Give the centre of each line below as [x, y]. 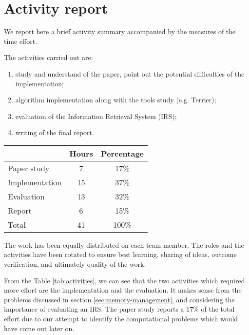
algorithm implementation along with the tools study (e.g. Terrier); [116, 100]
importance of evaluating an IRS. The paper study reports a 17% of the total [119, 309]
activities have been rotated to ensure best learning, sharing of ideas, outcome [120, 254]
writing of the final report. [55, 132]
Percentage [122, 153]
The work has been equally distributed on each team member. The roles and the [124, 245]
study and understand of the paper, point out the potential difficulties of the [130, 73]
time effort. [21, 41]
